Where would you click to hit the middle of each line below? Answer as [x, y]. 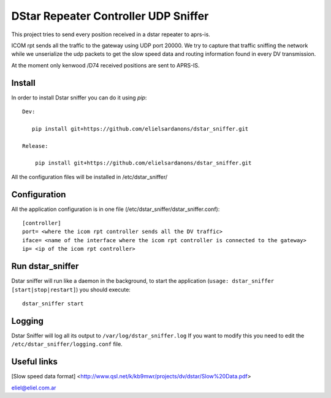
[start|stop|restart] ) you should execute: [71, 289]
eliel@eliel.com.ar [34, 388]
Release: [35, 146]
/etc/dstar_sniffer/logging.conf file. [67, 344]
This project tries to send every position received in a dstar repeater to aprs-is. [111, 34]
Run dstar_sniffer [45, 266]
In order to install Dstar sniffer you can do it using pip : [79, 98]
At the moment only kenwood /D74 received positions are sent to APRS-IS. [105, 65]
